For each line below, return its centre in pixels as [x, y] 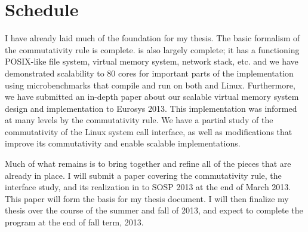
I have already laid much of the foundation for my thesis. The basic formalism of [153, 38]
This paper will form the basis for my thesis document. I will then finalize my [147, 198]
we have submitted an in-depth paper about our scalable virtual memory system [152, 97]
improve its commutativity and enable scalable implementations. [123, 143]
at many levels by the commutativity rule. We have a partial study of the [139, 120]
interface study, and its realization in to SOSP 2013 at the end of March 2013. [148, 187]
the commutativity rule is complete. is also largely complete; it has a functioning [152, 49]
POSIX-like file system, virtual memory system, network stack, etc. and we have [152, 61]
